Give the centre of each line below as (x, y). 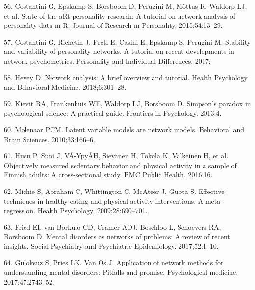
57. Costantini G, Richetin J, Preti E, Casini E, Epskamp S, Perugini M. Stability (127, 41)
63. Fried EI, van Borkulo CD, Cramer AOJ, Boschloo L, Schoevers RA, (113, 227)
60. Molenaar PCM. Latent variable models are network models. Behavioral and (124, 129)
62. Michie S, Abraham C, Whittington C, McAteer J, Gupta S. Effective (114, 191)
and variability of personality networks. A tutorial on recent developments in (119, 51)
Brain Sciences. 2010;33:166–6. (50, 139)
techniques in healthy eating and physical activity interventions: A (104, 201)
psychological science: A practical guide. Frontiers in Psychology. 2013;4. (113, 113)
